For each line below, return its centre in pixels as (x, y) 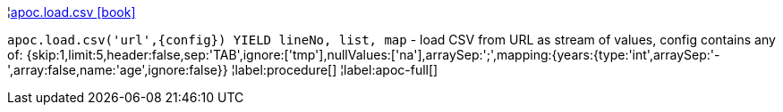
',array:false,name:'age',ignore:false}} (118, 70)
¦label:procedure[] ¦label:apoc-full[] (335, 70)
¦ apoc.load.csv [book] (72, 12)
